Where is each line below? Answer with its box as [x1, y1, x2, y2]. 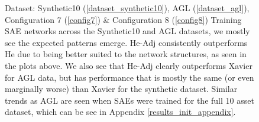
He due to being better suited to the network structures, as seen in [5, 48, 247, 60]
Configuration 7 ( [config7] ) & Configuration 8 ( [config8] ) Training [5, 13, 242, 25]
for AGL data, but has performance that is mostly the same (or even [5, 71, 254, 83]
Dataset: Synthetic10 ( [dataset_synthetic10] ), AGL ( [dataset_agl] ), [5, 2, 250, 14]
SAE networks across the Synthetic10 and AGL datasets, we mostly [5, 25, 250, 37]
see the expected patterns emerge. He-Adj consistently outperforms [5, 36, 248, 48]
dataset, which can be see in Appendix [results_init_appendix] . [5, 105, 236, 118]
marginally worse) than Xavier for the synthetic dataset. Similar [5, 83, 238, 95]
